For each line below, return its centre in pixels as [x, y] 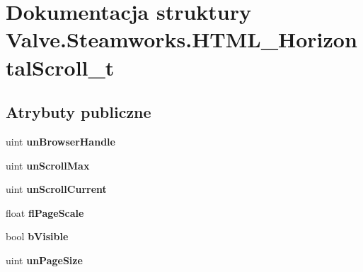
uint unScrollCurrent [56, 189]
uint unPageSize [44, 260]
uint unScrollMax [48, 165]
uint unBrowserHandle [60, 141]
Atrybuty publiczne [79, 112]
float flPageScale [45, 212]
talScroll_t [60, 67]
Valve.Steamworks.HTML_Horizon [181, 39]
